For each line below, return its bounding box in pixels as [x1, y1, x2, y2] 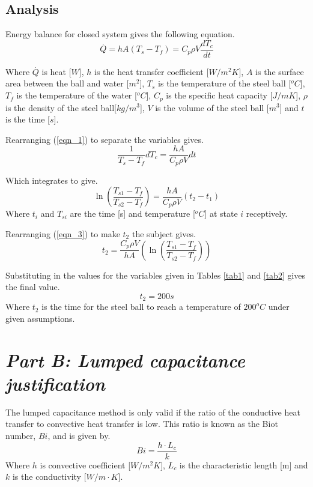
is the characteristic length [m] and [179, 458, 308, 471]
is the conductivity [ [12, 470, 87, 483]
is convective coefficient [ [40, 458, 131, 471]
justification [5, 371, 105, 396]
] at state [204, 207, 238, 220]
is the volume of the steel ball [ [155, 101, 269, 113]
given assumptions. [5, 312, 75, 324]
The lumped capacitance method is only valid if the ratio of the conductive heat [5, 405, 300, 418]
